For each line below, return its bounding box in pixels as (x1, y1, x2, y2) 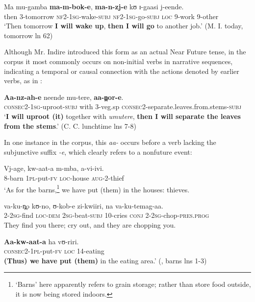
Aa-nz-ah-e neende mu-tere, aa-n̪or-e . (4, 92, 124, 102)
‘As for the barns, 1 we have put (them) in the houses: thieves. (4, 183, 190, 194)
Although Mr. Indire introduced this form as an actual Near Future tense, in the (4, 46, 246, 57)
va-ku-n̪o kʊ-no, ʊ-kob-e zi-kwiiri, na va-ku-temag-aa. (4, 200, 163, 210)
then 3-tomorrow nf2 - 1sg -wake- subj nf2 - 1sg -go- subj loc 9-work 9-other (4, 11, 219, 21)
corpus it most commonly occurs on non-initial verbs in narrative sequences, (4, 56, 233, 66)
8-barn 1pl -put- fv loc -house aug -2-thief (4, 172, 124, 183)
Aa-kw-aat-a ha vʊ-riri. (4, 236, 79, 246)
